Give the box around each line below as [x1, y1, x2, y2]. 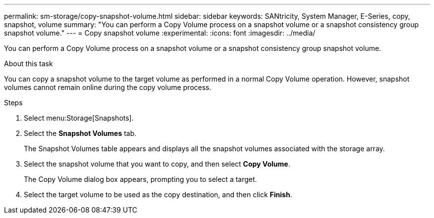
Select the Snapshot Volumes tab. [24, 129, 137, 137]
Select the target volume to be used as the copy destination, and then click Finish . [24, 190, 292, 199]
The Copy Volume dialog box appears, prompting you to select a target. [24, 175, 257, 183]
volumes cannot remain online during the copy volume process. [4, 83, 212, 91]
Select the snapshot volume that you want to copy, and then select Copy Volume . [24, 160, 290, 168]
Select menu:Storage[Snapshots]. [24, 114, 134, 122]
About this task [4, 59, 53, 68]
